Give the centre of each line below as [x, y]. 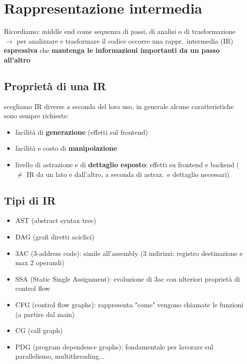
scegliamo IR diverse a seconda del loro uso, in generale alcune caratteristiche [119, 106]
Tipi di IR [30, 200]
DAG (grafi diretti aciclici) [55, 237]
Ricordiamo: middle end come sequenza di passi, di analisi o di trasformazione [120, 31]
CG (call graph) [39, 330]
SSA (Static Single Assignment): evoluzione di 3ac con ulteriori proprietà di [128, 278]
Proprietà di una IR [55, 86]
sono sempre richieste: [36, 116]
